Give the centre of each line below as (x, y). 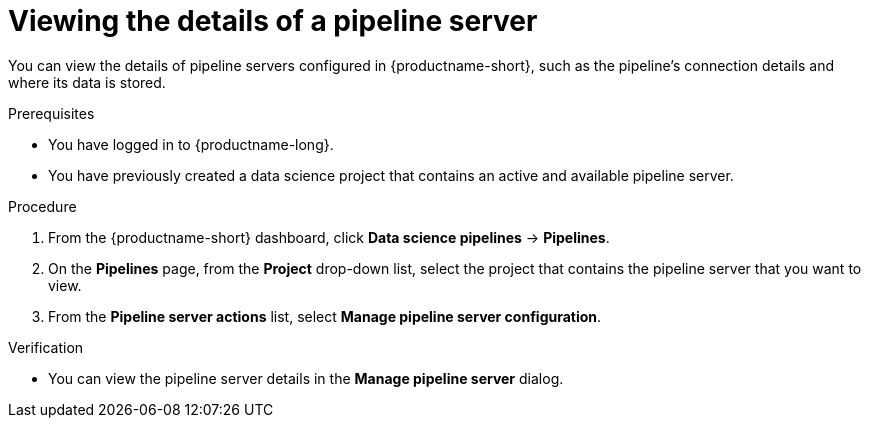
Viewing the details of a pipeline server (273, 21)
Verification (46, 347)
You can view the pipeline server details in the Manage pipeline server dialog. (306, 378)
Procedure (42, 206)
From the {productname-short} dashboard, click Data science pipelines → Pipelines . (329, 237)
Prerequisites (51, 113)
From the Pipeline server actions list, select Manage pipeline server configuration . (325, 316)
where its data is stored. (87, 82)
